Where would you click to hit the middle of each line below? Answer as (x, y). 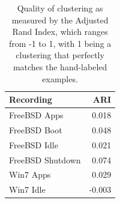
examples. (60, 78)
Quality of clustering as (60, 8)
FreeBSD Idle (34, 144)
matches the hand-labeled (60, 66)
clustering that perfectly (60, 55)
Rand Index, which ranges (60, 32)
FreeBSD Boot (36, 129)
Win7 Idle (27, 189)
